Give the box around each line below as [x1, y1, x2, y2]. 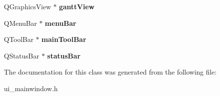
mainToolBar [41, 34, 87, 44]
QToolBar [4, 34, 34, 44]
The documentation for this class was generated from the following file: [4, 67, 217, 77]
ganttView [59, 1, 95, 11]
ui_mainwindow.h [4, 83, 58, 93]
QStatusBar [4, 50, 40, 60]
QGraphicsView [4, 1, 51, 11]
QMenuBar [4, 18, 37, 28]
